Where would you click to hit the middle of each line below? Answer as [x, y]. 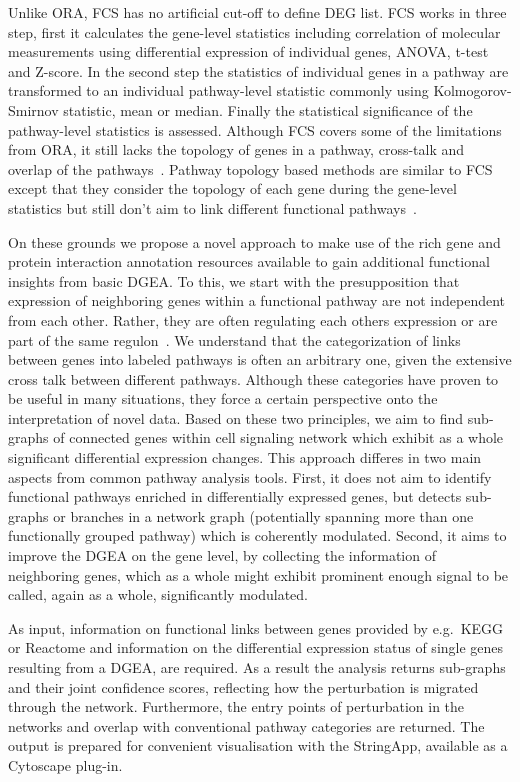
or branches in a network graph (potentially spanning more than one [263, 515]
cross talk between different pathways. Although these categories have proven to [253, 378]
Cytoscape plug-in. [65, 764]
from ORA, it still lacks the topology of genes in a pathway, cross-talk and [236, 149]
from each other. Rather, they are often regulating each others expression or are [253, 319]
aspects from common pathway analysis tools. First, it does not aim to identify [250, 476]
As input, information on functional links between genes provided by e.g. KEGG [256, 627]
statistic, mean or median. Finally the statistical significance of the [268, 109]
